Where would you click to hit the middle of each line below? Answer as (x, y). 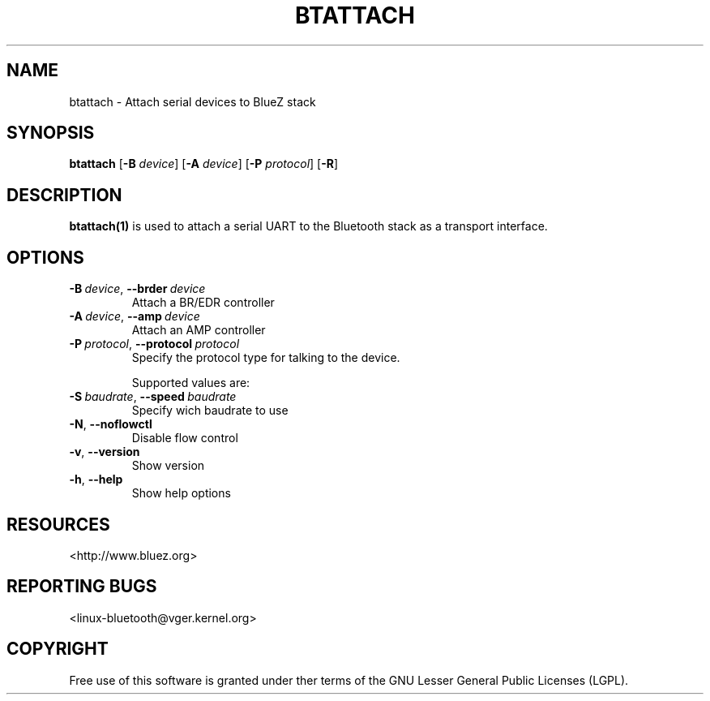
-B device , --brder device (137, 289)
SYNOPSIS (51, 133)
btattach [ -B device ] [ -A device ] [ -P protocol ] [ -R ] (204, 164)
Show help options (181, 493)
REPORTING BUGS (82, 587)
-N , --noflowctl (111, 424)
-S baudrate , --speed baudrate (153, 397)
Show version (168, 466)
